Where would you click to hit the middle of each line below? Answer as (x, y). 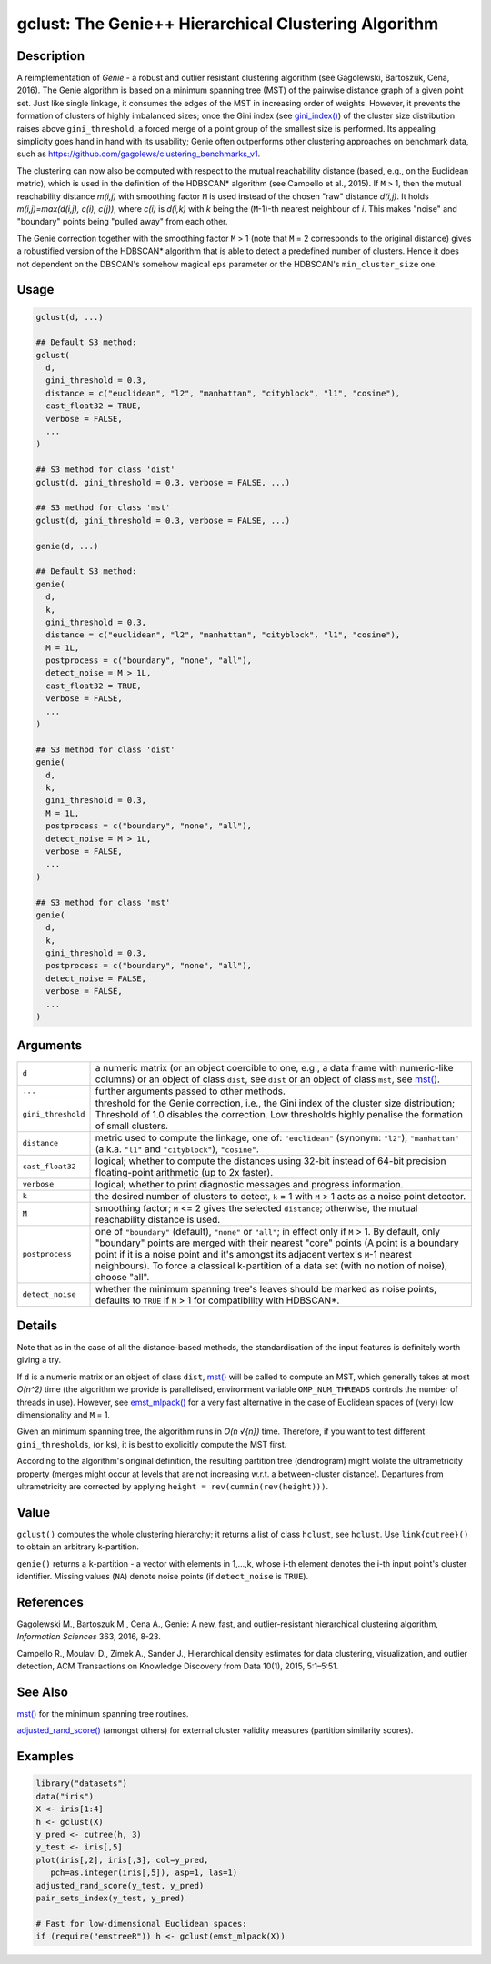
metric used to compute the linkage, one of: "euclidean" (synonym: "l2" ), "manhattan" (277, 1137)
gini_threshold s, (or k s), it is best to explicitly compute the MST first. (152, 1444)
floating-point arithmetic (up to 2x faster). (184, 1172)
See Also (42, 1692)
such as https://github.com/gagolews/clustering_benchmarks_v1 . (139, 154)
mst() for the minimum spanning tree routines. (103, 1713)
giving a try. (39, 1360)
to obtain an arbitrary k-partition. (78, 1547)
